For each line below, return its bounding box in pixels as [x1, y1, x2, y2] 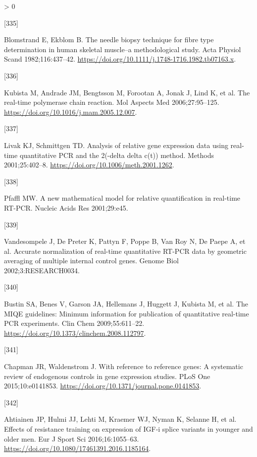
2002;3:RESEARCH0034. [4, 265, 80, 275]
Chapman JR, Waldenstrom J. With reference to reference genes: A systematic [4, 361, 243, 372]
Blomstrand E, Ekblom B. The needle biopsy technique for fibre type [4, 34, 214, 45]
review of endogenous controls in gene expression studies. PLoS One [4, 371, 210, 381]
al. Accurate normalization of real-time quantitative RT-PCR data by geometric [4, 245, 247, 256]
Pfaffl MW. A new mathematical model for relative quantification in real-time [4, 193, 241, 203]
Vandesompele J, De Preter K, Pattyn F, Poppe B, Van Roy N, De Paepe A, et [4, 236, 246, 246]
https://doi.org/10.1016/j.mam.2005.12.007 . [4, 106, 137, 117]
